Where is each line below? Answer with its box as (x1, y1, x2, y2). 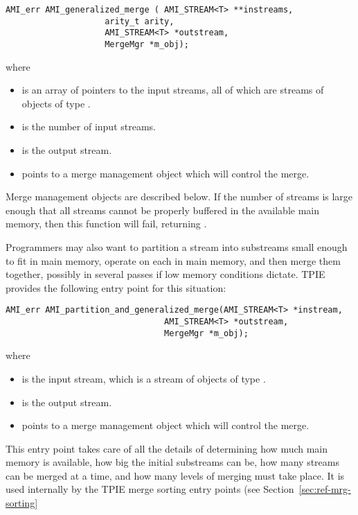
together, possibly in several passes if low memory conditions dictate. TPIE (6, 267, 325, 281)
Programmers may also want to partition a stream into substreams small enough (6, 239, 348, 254)
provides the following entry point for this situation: (6, 280, 226, 295)
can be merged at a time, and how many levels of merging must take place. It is (6, 468, 345, 482)
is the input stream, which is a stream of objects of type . (21, 371, 266, 385)
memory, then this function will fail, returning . (6, 216, 207, 231)
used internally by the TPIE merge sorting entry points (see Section (6, 482, 294, 496)
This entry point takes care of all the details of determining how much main (6, 441, 328, 455)
